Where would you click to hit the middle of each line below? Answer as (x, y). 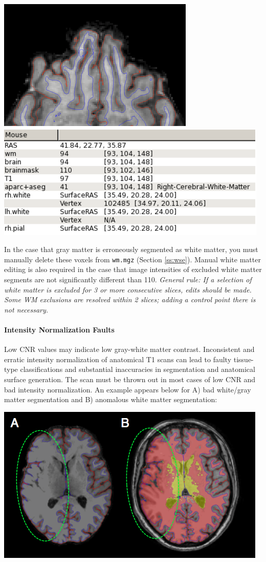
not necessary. (26, 309)
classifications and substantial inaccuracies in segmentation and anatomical (138, 369)
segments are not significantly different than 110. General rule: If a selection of (128, 279)
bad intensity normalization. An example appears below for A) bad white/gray (128, 389)
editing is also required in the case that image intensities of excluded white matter (133, 269)
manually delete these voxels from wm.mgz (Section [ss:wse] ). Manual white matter (132, 259)
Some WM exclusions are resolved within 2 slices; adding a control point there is (130, 299)
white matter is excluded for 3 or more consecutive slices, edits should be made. (128, 289)
